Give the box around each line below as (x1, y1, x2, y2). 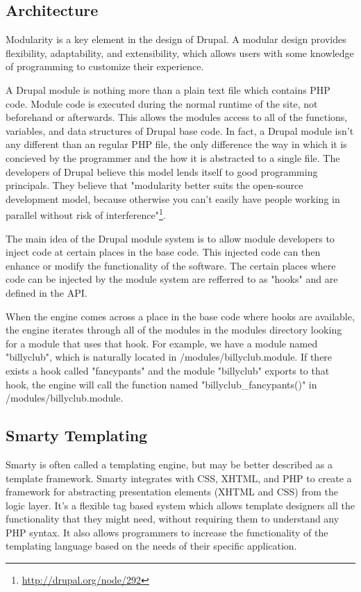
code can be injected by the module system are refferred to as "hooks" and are (6, 272, 338, 286)
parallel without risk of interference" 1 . (6, 206, 166, 222)
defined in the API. (6, 285, 87, 299)
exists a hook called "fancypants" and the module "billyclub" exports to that (6, 363, 330, 377)
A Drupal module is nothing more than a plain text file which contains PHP (6, 82, 330, 97)
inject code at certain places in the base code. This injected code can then (6, 245, 321, 259)
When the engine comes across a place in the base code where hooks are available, (6, 309, 355, 323)
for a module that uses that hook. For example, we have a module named (6, 336, 318, 350)
